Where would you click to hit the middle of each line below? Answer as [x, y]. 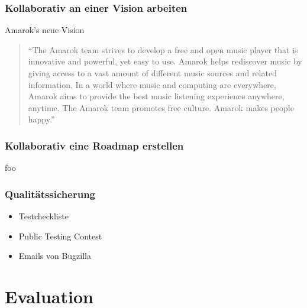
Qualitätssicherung [50, 194]
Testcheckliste [43, 216]
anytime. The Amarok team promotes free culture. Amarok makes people [161, 107]
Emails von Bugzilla [55, 256]
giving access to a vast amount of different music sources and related [152, 73]
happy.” [41, 119]
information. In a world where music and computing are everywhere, [152, 84]
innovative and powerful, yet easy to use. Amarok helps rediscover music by [165, 61]
